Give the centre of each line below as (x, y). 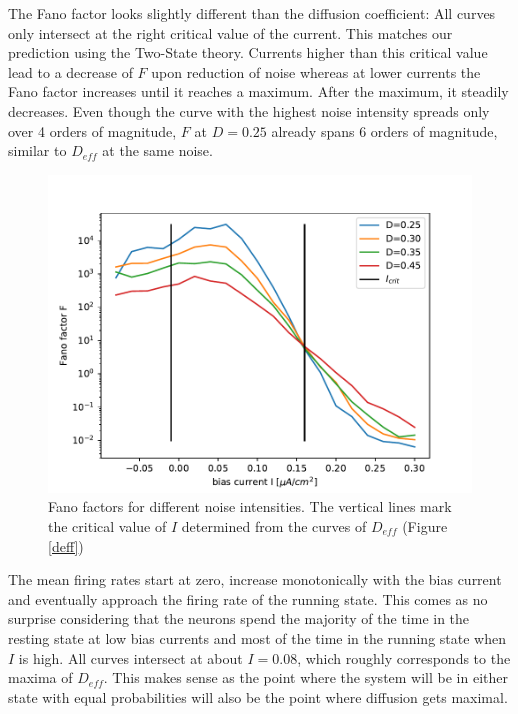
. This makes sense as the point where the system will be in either (306, 677)
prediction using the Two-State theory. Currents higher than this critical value (248, 52)
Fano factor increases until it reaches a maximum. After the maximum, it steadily (258, 91)
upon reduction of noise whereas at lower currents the (316, 71)
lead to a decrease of (70, 71)
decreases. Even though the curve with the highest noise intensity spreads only (249, 110)
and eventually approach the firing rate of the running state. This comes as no (248, 598)
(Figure (425, 525)
